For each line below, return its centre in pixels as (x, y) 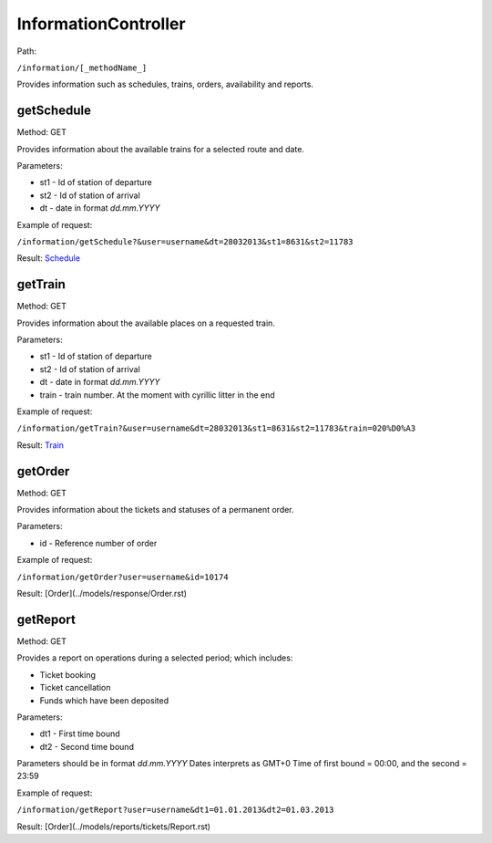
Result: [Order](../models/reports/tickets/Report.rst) (114, 827)
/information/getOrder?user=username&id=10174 (123, 577)
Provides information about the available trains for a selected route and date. (161, 149)
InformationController (101, 24)
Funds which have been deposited (104, 700)
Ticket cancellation (75, 688)
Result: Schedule (49, 258)
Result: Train (40, 445)
